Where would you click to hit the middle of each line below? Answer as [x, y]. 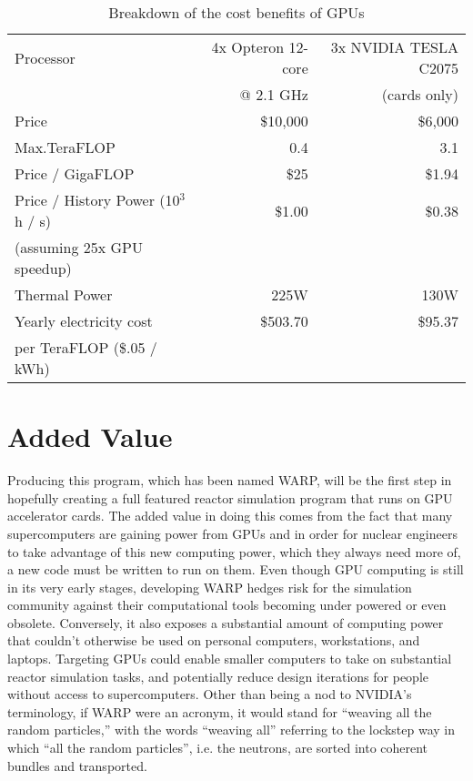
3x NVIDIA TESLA [394, 47]
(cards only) [420, 94]
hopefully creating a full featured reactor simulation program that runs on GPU [230, 497]
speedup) [43, 268]
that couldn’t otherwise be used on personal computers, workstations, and [214, 640]
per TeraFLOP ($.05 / [86, 347]
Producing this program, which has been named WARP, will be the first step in [230, 480]
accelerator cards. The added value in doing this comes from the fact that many [230, 516]
